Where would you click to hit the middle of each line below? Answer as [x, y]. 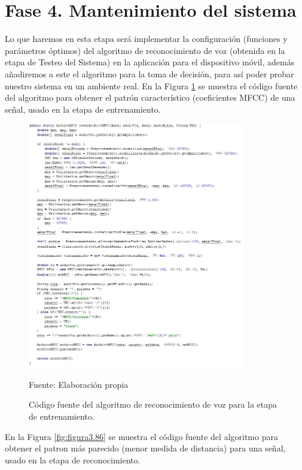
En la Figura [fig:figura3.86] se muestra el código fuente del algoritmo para [141, 436]
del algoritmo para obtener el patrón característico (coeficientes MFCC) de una [150, 97]
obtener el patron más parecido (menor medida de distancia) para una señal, [145, 448]
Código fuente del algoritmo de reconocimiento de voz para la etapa [153, 404]
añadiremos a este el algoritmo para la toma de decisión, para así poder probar [150, 73]
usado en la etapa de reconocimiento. [73, 460]
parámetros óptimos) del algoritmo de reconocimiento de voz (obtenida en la [145, 50]
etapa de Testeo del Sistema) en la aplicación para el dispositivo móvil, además [150, 62]
